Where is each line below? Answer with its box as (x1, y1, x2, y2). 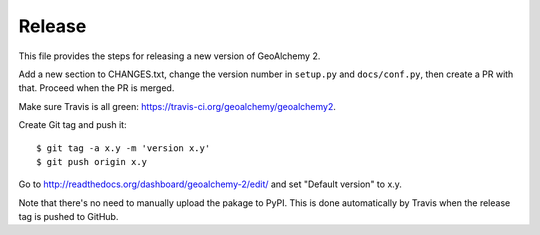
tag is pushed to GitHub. (18, 211, 119, 223)
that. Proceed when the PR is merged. (18, 82, 175, 94)
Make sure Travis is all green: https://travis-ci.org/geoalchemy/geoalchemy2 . (18, 100, 337, 112)
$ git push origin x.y (36, 156, 148, 167)
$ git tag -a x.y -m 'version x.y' (36, 142, 211, 154)
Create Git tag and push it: (18, 119, 127, 131)
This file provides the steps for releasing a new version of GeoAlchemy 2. (18, 50, 321, 62)
